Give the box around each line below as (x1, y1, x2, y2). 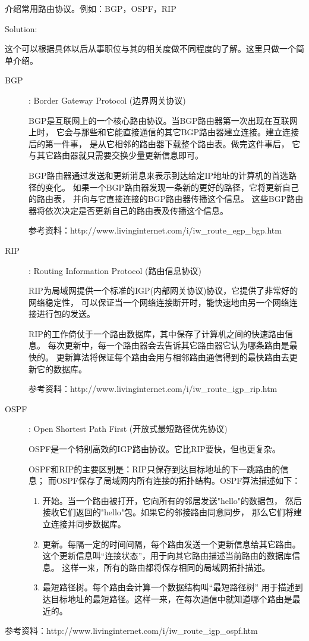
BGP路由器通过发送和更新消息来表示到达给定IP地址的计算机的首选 (29, 169, 289, 181)
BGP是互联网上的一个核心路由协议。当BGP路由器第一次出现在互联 (29, 114, 289, 126)
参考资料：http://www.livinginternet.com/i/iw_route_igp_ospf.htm (5, 624, 258, 637)
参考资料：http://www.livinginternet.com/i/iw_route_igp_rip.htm (29, 382, 278, 395)
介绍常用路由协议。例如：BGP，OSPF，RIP (5, 2, 176, 14)
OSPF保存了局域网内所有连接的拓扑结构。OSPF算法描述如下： (56, 474, 301, 487)
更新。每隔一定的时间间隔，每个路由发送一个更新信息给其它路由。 (42, 537, 301, 550)
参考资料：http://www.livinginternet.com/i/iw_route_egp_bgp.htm (29, 224, 282, 237)
